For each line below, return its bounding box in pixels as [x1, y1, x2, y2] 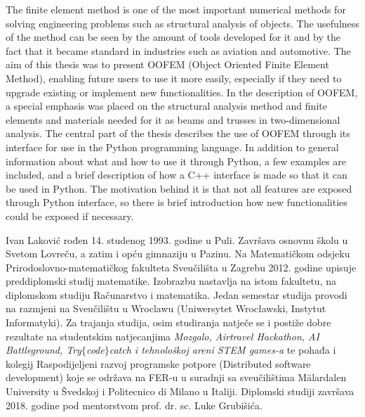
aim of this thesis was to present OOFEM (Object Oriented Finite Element [6, 57, 329, 72]
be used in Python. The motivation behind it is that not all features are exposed [6, 181, 352, 195]
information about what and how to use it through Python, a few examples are [6, 153, 347, 168]
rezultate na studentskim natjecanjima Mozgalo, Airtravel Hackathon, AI [6, 328, 319, 343]
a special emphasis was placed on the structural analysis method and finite [6, 98, 327, 113]
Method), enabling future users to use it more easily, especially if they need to [6, 70, 342, 85]
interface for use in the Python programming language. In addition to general [6, 139, 339, 154]
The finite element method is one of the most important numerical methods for [6, 2, 346, 16]
